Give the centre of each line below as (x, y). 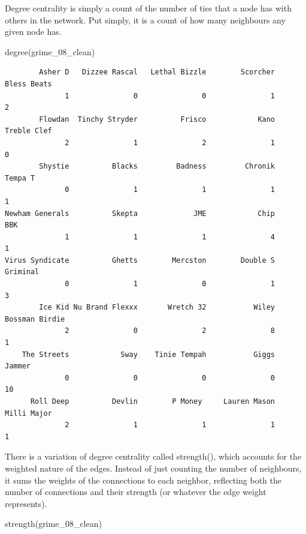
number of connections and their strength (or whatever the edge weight (136, 492)
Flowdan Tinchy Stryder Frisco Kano (157, 119)
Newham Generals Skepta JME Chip (140, 213)
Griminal (22, 272)
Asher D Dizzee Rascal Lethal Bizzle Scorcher (157, 72)
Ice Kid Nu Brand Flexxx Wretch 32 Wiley (157, 307)
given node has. (33, 31)
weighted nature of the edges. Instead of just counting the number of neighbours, (153, 468)
